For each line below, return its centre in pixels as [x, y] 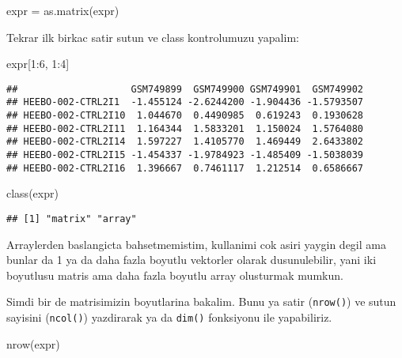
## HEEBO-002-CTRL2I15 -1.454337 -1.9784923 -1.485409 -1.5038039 [185, 155]
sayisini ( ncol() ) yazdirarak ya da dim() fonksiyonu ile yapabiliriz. [169, 317]
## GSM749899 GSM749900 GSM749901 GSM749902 [185, 89]
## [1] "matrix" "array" [72, 219]
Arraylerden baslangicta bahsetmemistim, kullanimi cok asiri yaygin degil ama [196, 244]
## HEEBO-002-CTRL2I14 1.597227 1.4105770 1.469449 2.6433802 [185, 142]
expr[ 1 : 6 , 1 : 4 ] [38, 64]
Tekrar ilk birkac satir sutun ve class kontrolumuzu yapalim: [153, 37]
